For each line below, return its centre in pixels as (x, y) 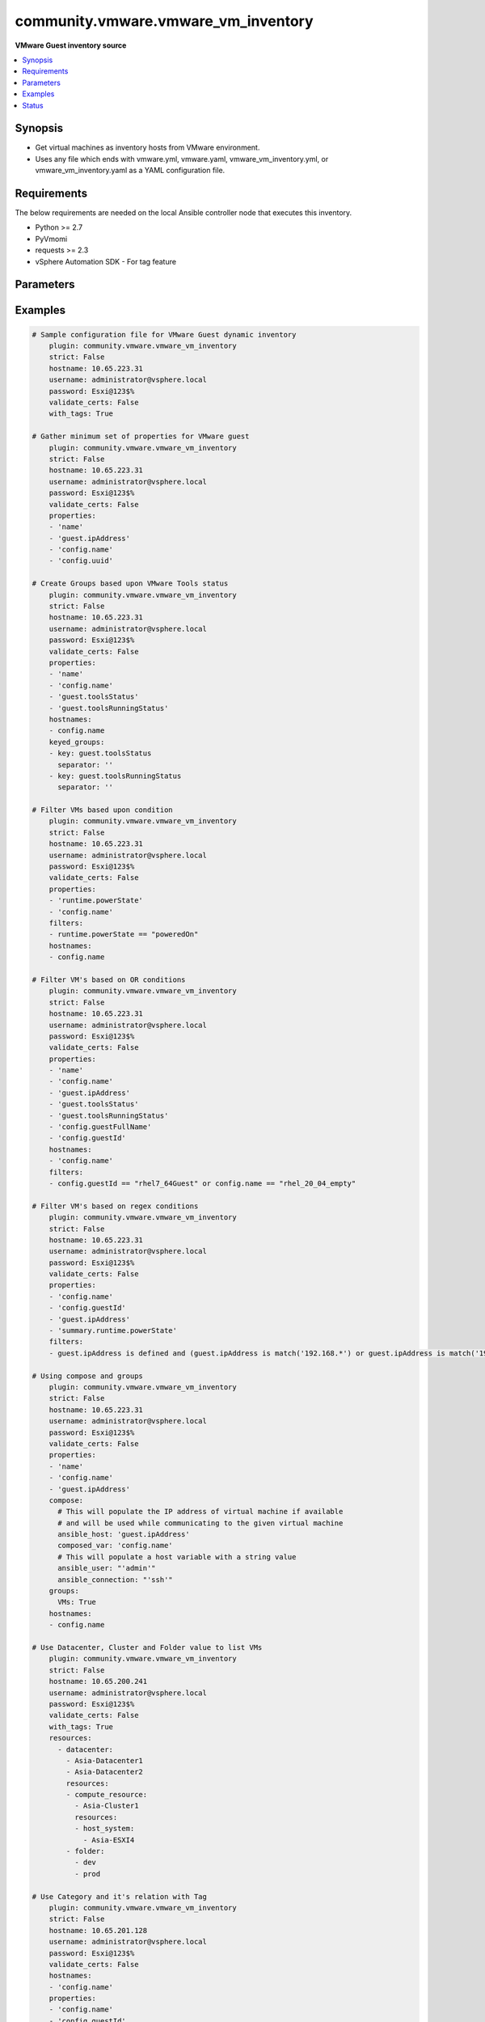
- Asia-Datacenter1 (104, 1760)
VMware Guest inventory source (71, 45)
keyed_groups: (77, 742)
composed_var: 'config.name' (115, 1546)
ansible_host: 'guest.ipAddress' (124, 1534)
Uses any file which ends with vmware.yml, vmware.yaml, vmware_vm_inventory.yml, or (182, 159)
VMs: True (77, 1602)
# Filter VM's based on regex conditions (115, 1206)
